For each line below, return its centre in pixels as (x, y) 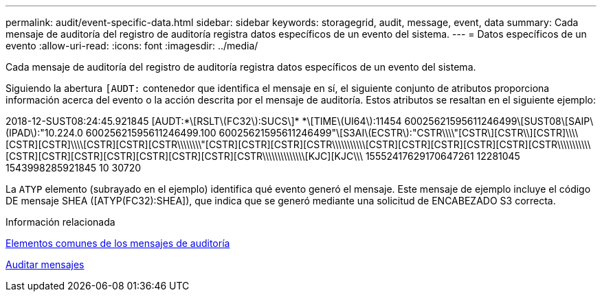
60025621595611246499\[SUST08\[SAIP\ (499, 121)
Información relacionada (60, 222)
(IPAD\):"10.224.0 (44, 133)
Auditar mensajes (45, 264)
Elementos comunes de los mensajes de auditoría (118, 243)
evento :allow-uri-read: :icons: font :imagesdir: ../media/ (132, 46)
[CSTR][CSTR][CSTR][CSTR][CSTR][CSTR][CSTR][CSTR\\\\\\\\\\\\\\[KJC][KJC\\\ (184, 156)
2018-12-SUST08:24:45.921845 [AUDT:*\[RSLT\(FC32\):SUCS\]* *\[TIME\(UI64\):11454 (204, 121)
